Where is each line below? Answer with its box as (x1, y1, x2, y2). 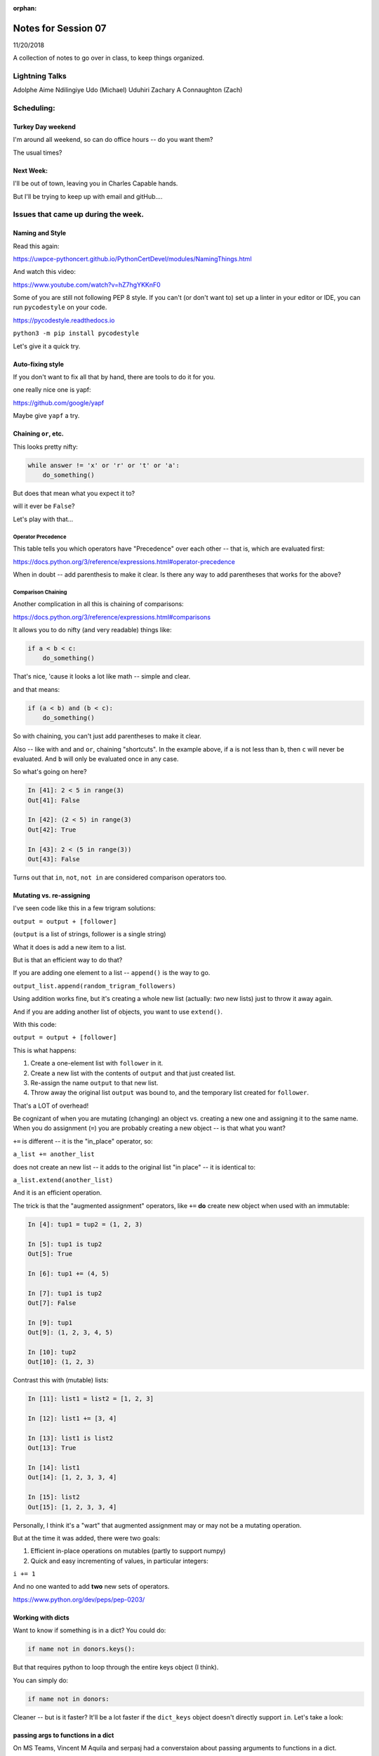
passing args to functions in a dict (13, 1731, 114, 1739)
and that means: (13, 685, 60, 693)
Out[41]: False (27, 796, 80, 804)
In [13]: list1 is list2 (27, 1434, 114, 1442)
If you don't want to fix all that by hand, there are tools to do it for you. (13, 373, 215, 381)
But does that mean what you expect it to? (13, 489, 135, 497)
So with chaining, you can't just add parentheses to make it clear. (13, 732, 201, 740)
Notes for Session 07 (13, 22, 107, 34)
